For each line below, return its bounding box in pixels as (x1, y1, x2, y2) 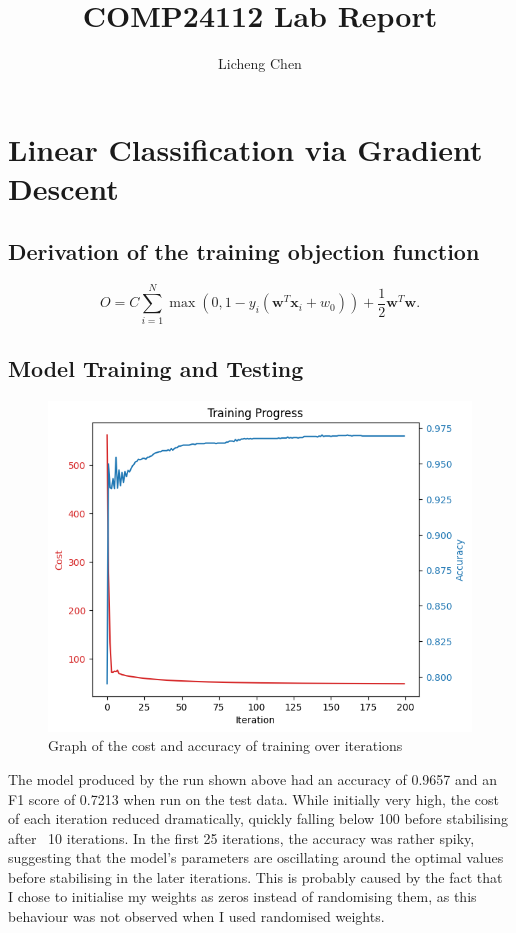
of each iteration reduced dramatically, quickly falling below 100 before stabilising (8, 808, 509, 829)
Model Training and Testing (8, 352, 304, 383)
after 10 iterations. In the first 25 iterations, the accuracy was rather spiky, (8, 827, 475, 848)
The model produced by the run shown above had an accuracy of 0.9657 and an (8, 768, 498, 789)
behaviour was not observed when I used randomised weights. (8, 906, 385, 927)
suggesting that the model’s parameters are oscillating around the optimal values (8, 847, 504, 868)
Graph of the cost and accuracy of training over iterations (48, 735, 403, 756)
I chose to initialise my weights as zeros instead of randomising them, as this (8, 886, 477, 907)
